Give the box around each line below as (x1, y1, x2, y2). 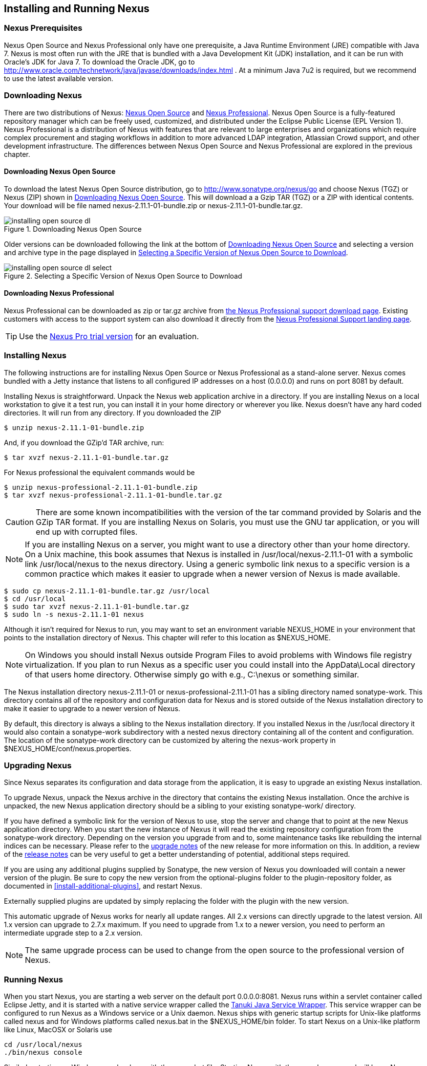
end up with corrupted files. (36, 526, 138, 537)
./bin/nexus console (4, 1048, 83, 1057)
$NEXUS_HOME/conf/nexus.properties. (4, 744, 131, 753)
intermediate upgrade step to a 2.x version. (4, 929, 143, 937)
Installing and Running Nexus (4, 2, 149, 15)
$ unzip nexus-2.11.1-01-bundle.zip (4, 423, 144, 432)
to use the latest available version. (4, 74, 113, 83)
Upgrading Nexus (4, 761, 72, 771)
